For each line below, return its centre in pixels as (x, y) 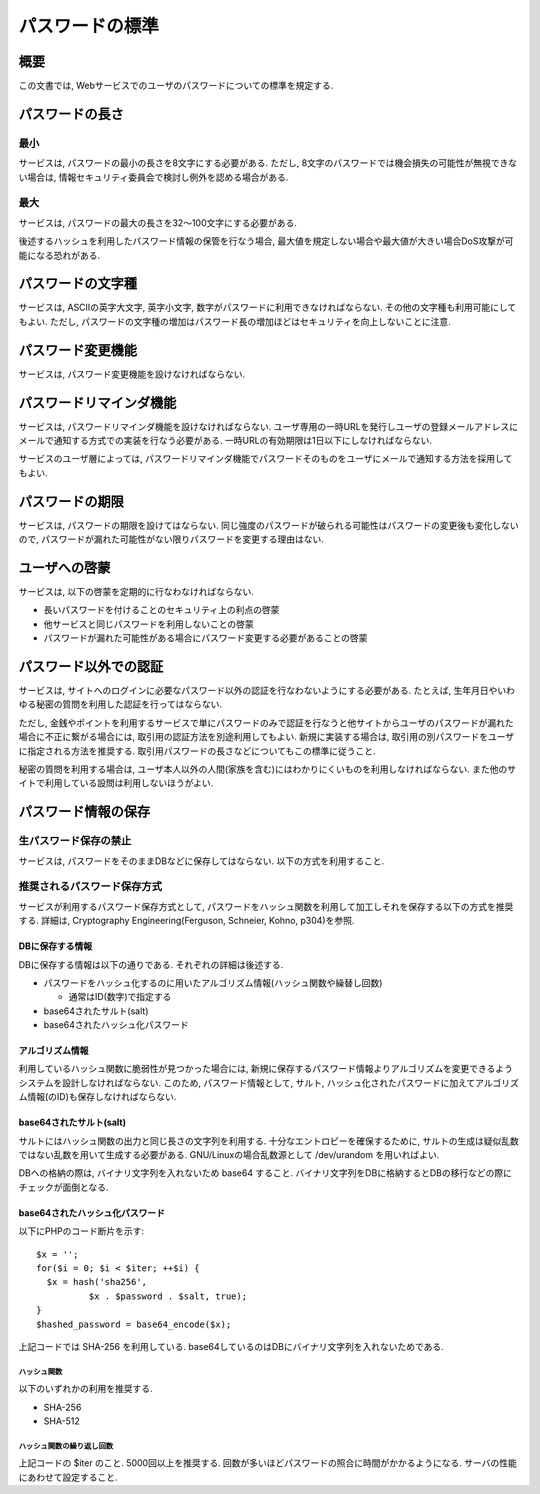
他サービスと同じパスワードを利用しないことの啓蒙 (148, 624)
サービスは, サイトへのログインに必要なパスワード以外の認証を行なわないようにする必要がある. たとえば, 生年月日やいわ (266, 691)
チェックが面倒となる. (63, 1187)
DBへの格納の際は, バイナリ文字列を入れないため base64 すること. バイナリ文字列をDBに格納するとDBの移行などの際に (265, 1173)
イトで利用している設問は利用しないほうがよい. (116, 783)
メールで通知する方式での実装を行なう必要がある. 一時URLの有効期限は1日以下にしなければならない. (225, 441)
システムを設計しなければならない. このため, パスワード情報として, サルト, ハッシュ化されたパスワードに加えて (247, 1082)
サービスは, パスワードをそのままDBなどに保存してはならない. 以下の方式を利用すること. (201, 861)
